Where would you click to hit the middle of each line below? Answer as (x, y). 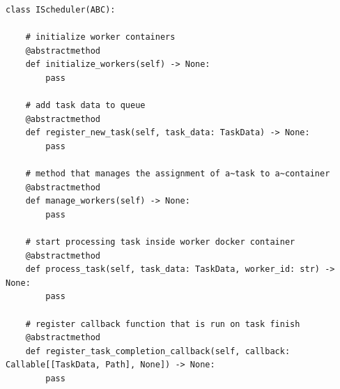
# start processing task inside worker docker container (160, 242)
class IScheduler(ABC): (61, 10)
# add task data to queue (85, 106)
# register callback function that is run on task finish (163, 324)
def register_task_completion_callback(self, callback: (158, 351)
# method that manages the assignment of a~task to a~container (178, 174)
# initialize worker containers (100, 37)
